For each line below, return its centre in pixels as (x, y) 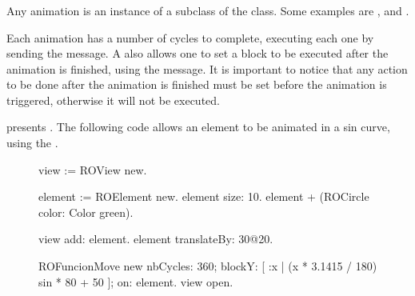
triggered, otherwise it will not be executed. (113, 100)
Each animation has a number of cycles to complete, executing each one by (190, 37)
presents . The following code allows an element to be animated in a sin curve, (198, 127)
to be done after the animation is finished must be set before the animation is (197, 84)
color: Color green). (86, 212)
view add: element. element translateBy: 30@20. (156, 239)
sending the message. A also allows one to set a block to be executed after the (198, 53)
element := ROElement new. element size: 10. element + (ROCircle (204, 196)
